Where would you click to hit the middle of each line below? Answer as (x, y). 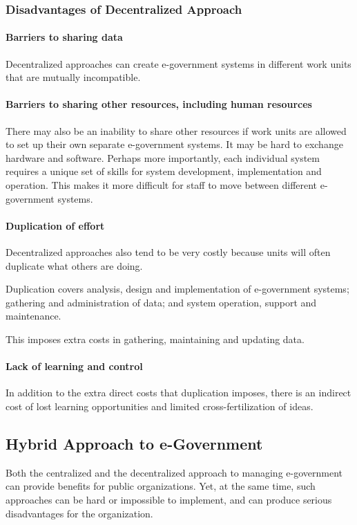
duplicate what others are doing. (74, 265)
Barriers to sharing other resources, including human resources (159, 104)
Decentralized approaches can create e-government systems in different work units (178, 63)
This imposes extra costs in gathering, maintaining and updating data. (155, 339)
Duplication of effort (55, 225)
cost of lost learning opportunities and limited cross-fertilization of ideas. (160, 406)
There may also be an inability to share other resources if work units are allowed (176, 130)
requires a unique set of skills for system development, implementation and (164, 171)
